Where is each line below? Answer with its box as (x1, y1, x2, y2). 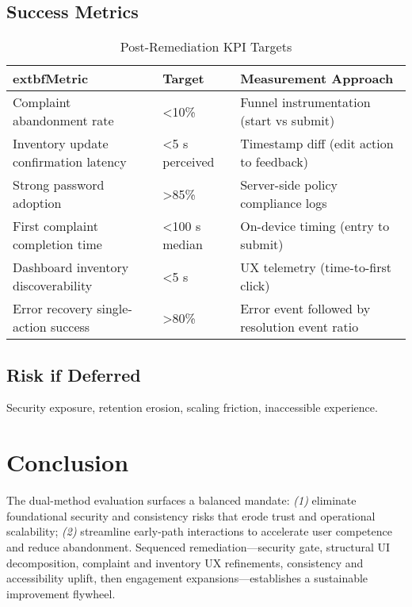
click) (240, 276, 270, 295)
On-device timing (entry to (240, 217, 390, 236)
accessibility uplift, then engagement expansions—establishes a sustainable (6, 570, 368, 586)
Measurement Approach (240, 69, 394, 88)
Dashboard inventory (13, 258, 129, 277)
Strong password (13, 175, 105, 194)
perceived (162, 152, 215, 171)
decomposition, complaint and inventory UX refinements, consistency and (6, 554, 364, 571)
